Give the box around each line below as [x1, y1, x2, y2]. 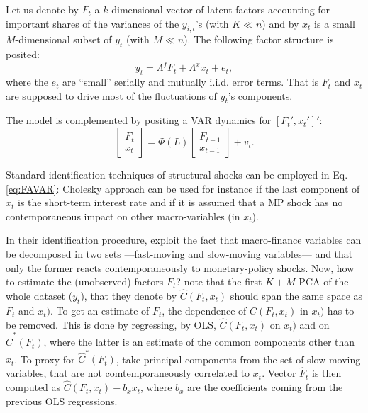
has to [327, 303, 355, 318]
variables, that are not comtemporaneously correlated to [6, 366, 250, 380]
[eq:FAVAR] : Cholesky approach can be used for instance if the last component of [6, 181, 360, 196]
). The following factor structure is [184, 32, 334, 47]
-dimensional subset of [15, 32, 112, 47]
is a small [314, 16, 355, 30]
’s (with [195, 16, 229, 30]
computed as [6, 380, 61, 395]
